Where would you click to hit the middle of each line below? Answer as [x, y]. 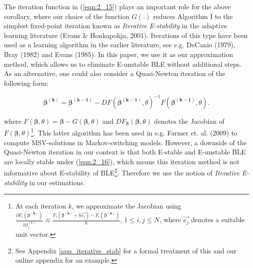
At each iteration [41, 206]
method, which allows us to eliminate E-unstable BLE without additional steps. [123, 64]
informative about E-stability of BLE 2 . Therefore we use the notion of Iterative [122, 172]
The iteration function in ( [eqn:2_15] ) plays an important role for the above [117, 6]
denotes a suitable [218, 220]
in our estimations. [57, 182]
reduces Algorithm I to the [193, 16]
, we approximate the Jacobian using [126, 206]
